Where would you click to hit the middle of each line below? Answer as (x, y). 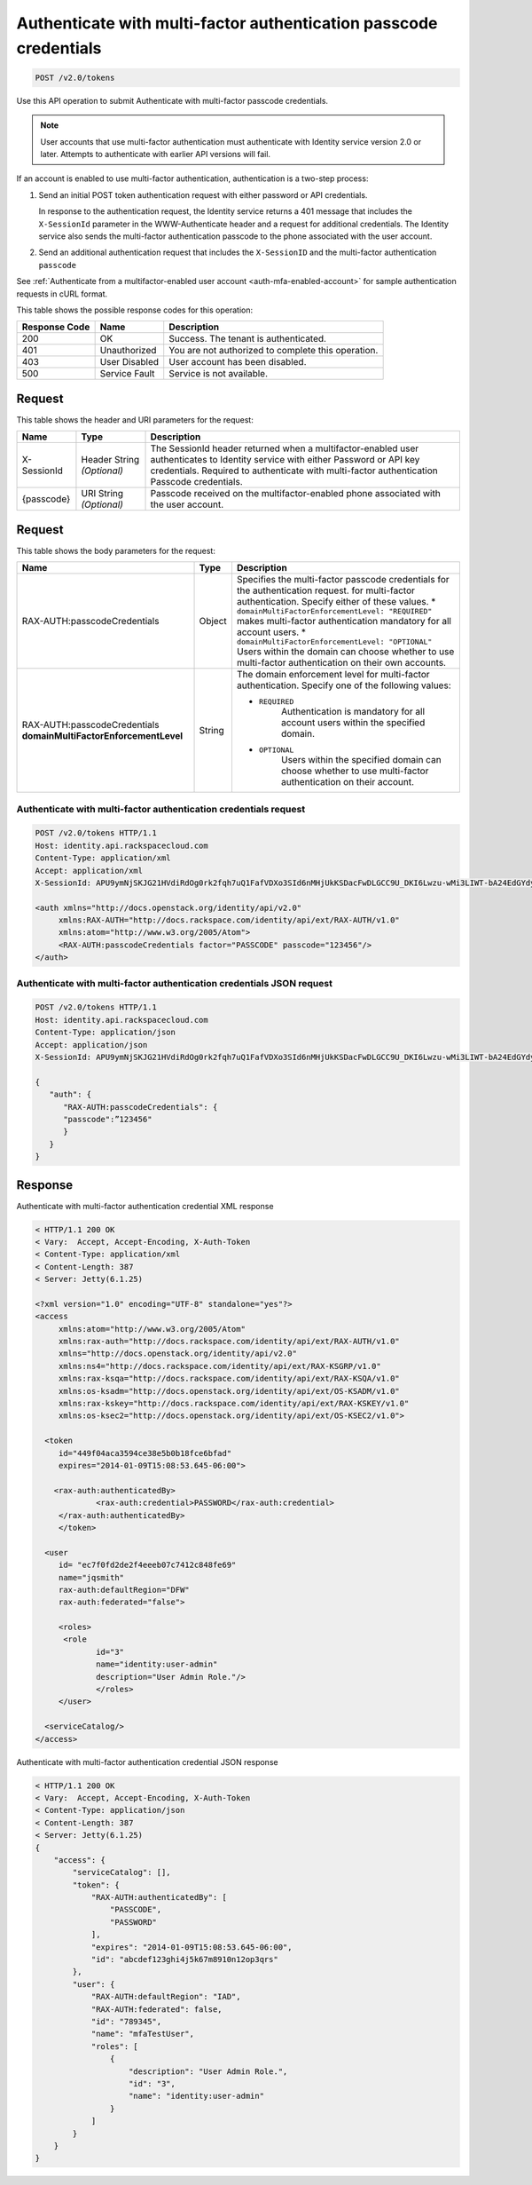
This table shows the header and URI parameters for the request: (135, 420)
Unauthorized (128, 351)
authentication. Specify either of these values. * (336, 602)
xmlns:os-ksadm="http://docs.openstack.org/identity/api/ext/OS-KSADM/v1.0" (229, 1391)
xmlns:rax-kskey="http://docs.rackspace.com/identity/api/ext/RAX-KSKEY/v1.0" (234, 1404)
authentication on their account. (348, 782)
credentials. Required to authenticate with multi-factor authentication (294, 471)
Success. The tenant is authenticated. (248, 339)
